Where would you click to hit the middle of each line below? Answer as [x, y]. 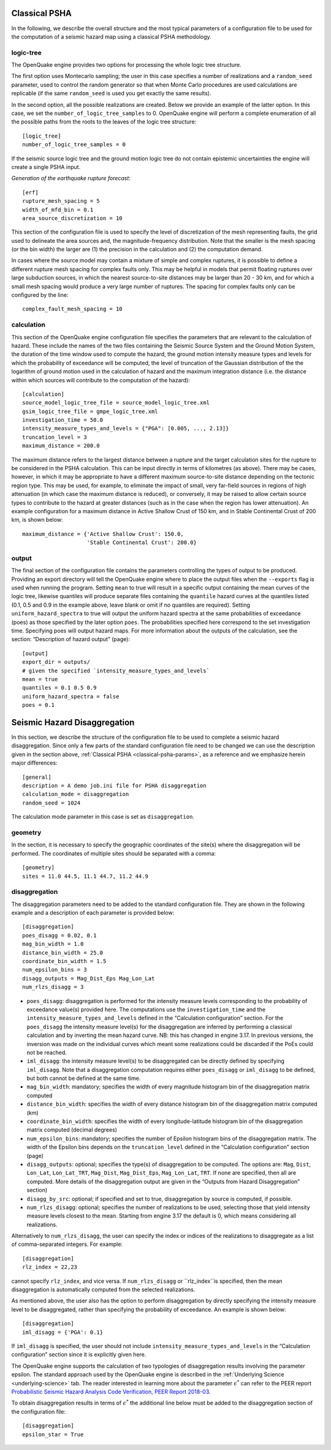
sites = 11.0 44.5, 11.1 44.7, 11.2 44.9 [85, 876]
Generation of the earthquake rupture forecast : [71, 178]
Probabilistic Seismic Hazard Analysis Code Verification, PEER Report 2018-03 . [111, 1392]
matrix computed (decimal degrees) [72, 1130]
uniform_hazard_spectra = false [71, 696]
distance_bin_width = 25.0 [63, 952]
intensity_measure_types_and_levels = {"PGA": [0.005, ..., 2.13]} [126, 428]
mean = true [40, 679]
